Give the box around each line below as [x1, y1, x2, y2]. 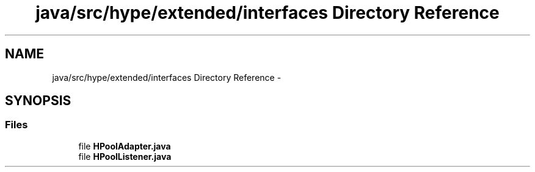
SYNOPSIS [5, 93, 71, 109]
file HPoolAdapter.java [78, 140, 171, 151]
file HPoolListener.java [78, 151, 172, 162]
